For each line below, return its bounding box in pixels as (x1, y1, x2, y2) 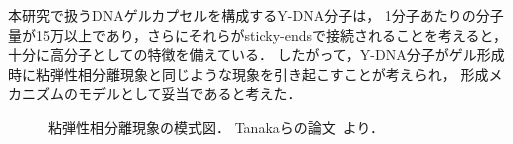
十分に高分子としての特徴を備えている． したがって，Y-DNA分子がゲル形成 (8, 44, 505, 65)
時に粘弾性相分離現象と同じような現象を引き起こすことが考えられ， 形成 (8, 63, 489, 84)
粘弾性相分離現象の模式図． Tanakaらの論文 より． (48, 116, 384, 137)
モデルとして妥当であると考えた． (77, 83, 302, 104)
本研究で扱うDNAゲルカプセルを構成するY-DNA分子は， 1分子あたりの (8, 5, 476, 25)
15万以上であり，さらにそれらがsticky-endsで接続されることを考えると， (35, 24, 508, 45)
